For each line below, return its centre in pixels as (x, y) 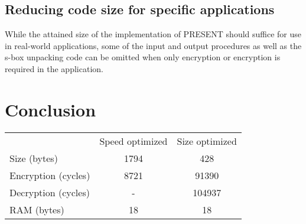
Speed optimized (134, 141)
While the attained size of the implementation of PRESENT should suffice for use (153, 34)
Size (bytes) (34, 158)
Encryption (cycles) (50, 175)
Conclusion (51, 109)
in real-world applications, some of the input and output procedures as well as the (153, 45)
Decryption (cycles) (50, 192)
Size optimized (207, 141)
